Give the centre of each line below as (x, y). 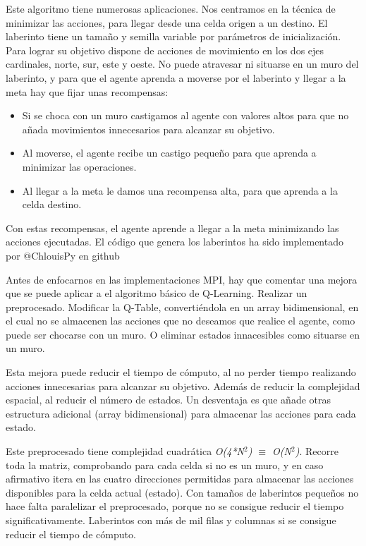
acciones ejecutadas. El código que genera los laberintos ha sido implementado (175, 242)
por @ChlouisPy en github (63, 255)
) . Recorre (317, 451)
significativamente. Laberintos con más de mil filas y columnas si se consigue (171, 520)
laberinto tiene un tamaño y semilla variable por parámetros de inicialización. (173, 36)
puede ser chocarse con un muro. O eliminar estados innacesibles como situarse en (183, 334)
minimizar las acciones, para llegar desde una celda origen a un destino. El (167, 22)
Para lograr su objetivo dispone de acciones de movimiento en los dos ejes (165, 50)
